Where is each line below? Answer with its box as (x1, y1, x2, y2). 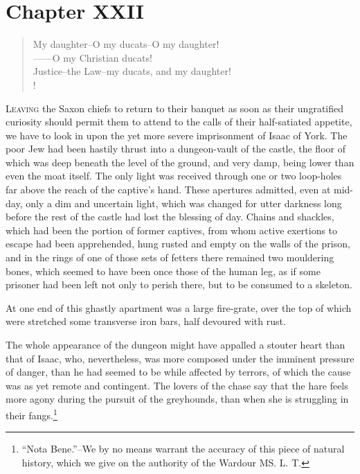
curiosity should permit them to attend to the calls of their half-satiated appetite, (6, 114, 352, 129)
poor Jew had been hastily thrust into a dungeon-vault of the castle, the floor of (6, 141, 345, 156)
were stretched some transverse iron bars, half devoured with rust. (6, 314, 286, 328)
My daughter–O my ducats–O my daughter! (33, 37, 219, 51)
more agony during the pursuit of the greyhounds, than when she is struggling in (6, 392, 349, 406)
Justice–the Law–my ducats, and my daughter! (33, 64, 231, 78)
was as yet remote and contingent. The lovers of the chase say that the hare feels (6, 378, 348, 392)
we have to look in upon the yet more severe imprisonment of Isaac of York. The (6, 128, 348, 142)
